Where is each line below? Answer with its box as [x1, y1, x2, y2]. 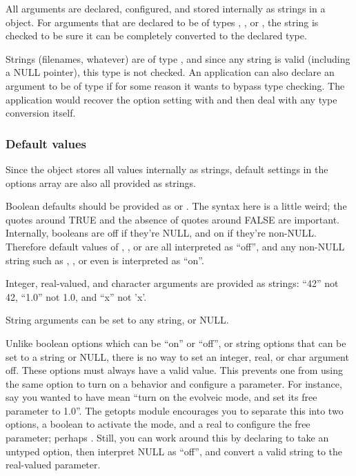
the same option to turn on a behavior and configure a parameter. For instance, [6, 376, 342, 390]
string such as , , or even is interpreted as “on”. [6, 252, 204, 267]
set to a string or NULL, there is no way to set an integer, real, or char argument [6, 349, 349, 364]
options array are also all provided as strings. [6, 175, 196, 190]
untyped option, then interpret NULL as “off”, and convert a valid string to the [6, 444, 342, 458]
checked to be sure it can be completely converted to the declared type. [6, 28, 307, 43]
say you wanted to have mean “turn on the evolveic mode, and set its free [6, 390, 317, 404]
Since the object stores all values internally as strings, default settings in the [6, 161, 328, 176]
